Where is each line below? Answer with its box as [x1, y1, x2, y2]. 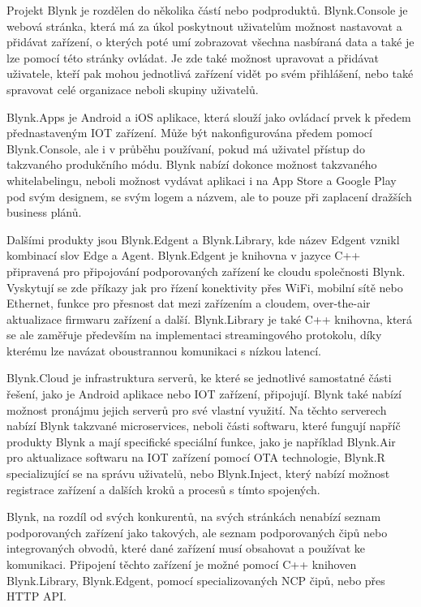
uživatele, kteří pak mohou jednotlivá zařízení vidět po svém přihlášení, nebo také [6, 65, 414, 82]
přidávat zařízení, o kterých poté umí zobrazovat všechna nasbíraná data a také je [6, 33, 415, 50]
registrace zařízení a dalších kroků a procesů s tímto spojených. [6, 480, 320, 497]
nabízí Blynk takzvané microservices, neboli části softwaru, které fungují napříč [6, 417, 401, 434]
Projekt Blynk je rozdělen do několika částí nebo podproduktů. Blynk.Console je [6, 2, 408, 18]
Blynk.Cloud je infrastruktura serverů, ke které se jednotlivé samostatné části [6, 369, 392, 386]
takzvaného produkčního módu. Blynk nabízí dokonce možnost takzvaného [6, 156, 377, 173]
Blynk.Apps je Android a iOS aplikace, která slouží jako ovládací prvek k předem [6, 108, 411, 125]
